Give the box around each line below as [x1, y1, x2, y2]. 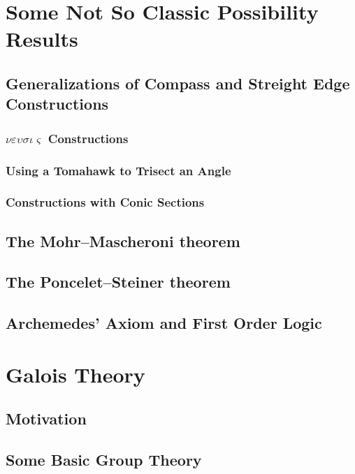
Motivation [6, 408, 87, 429]
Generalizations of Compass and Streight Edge [6, 72, 350, 94]
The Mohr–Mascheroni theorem [6, 230, 240, 251]
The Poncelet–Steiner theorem [6, 271, 231, 292]
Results [6, 24, 78, 53]
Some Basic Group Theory [6, 449, 202, 471]
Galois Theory [6, 360, 145, 388]
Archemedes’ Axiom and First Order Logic [6, 312, 322, 334]
